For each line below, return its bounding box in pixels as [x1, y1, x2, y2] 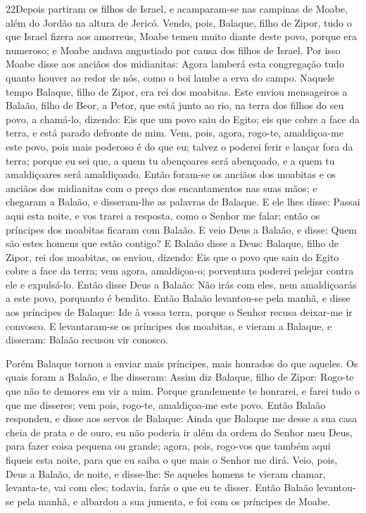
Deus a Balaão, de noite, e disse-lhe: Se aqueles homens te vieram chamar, [6, 466, 326, 481]
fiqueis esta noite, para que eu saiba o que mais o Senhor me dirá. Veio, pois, [6, 452, 338, 467]
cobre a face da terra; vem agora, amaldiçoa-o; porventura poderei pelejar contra [6, 263, 354, 278]
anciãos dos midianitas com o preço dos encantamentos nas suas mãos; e [6, 180, 317, 195]
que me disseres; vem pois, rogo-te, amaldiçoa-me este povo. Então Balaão [6, 397, 326, 412]
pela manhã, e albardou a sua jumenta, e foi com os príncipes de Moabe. [17, 493, 331, 508]
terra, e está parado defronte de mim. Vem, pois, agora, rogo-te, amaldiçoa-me [6, 125, 343, 140]
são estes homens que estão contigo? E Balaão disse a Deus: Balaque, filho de [6, 236, 339, 251]
